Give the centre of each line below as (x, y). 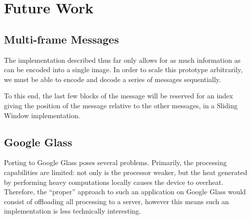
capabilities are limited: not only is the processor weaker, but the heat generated (126, 172)
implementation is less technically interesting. (72, 211)
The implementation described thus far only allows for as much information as (122, 60)
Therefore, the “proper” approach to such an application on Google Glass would (125, 192)
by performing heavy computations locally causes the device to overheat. (114, 182)
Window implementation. (42, 115)
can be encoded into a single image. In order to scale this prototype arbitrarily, (123, 69)
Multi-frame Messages (61, 39)
